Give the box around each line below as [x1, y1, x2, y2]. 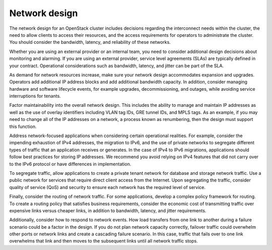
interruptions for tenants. [9, 93, 61, 99]
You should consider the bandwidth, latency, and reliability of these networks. [9, 39, 171, 45]
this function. [9, 123, 37, 130]
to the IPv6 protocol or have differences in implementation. [9, 161, 131, 167]
